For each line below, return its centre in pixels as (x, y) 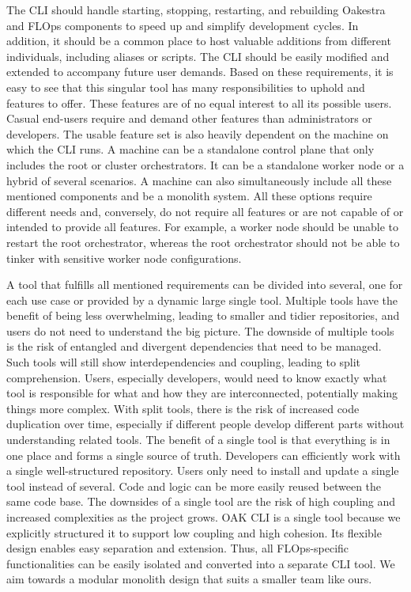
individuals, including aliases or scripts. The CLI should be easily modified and (198, 56)
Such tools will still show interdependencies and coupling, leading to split (184, 362)
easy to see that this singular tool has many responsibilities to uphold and (186, 87)
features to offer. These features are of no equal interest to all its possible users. (199, 102)
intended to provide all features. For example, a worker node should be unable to (203, 227)
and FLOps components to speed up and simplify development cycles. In (183, 25)
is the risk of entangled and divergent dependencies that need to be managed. (194, 346)
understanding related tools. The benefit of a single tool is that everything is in (198, 440)
